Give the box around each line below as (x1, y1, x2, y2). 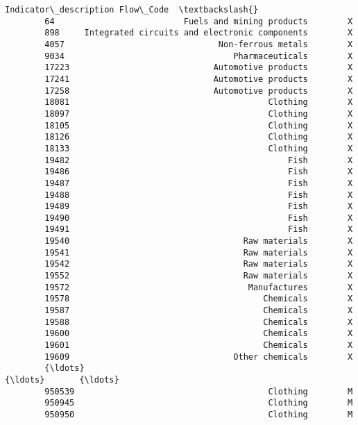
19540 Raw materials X (44, 236, 353, 247)
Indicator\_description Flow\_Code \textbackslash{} (5, 5, 259, 15)
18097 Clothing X (44, 108, 353, 119)
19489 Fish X (44, 201, 353, 212)
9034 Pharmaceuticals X (44, 51, 353, 61)
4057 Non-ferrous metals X (44, 39, 353, 49)
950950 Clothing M (44, 409, 353, 419)
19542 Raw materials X (44, 259, 353, 269)
